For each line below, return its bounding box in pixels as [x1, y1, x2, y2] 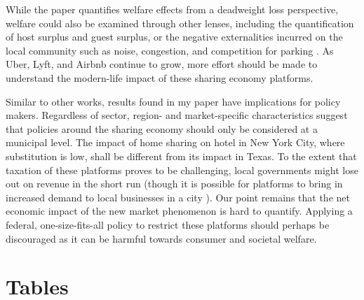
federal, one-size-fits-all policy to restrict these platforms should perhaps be [6, 217, 330, 231]
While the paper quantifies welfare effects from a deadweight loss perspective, [6, 2, 339, 16]
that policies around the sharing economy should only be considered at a [6, 121, 318, 136]
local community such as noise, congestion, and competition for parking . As [6, 43, 334, 57]
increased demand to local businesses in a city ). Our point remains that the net [6, 190, 350, 204]
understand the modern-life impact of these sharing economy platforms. [6, 70, 314, 85]
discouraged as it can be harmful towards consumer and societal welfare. [6, 231, 317, 245]
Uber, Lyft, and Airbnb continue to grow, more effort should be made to [6, 57, 318, 71]
